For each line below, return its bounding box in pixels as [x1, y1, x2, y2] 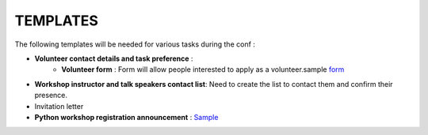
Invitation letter [34, 101, 84, 111]
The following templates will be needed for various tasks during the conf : [14, 39, 255, 49]
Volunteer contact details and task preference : [34, 54, 193, 63]
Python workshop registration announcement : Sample [34, 112, 219, 122]
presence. [34, 91, 67, 100]
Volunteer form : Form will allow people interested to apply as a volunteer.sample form [61, 65, 345, 74]
